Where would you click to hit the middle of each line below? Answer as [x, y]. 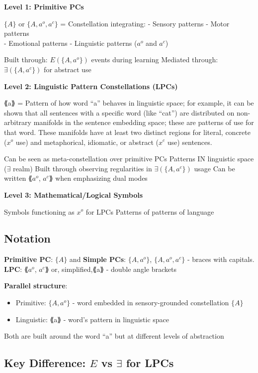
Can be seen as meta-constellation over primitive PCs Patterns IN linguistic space [129, 159]
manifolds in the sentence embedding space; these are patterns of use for [144, 122]
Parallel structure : [36, 286]
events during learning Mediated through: [155, 60]
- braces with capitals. [221, 259]
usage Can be [215, 168]
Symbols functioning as [39, 211]
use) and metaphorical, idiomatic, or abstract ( [87, 142]
